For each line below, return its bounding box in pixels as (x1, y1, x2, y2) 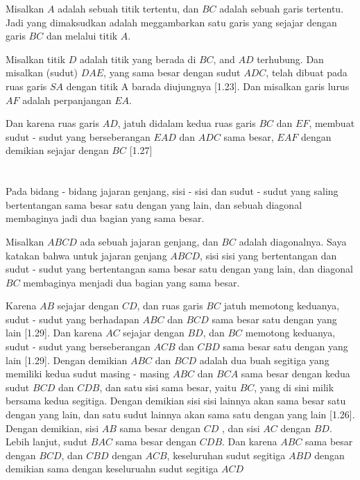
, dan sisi (222, 420, 260, 435)
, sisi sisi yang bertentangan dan (200, 248, 337, 262)
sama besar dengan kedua (241, 366, 350, 381)
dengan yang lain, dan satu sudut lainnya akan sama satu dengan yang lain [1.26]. (6, 407, 355, 422)
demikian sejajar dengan (6, 143, 109, 157)
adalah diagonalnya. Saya (239, 234, 347, 248)
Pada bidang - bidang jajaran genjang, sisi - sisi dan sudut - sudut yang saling (6, 184, 338, 198)
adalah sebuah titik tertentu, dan (58, 1, 199, 15)
